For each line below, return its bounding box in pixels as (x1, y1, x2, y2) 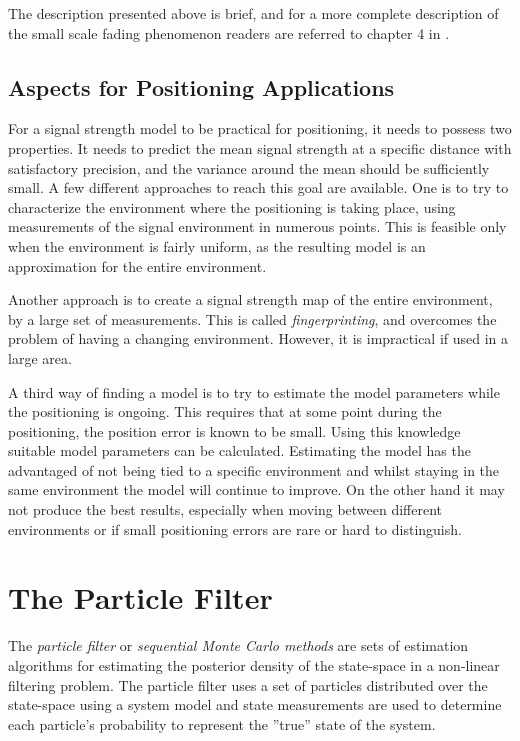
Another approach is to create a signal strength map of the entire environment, (8, 289, 493, 310)
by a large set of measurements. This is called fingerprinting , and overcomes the (8, 308, 497, 329)
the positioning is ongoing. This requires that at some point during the (8, 401, 442, 422)
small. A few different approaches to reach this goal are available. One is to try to (8, 177, 509, 198)
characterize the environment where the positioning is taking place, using (8, 196, 456, 217)
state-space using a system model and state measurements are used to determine (8, 694, 502, 715)
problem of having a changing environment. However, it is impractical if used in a (8, 328, 509, 349)
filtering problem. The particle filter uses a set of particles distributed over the (8, 674, 488, 695)
